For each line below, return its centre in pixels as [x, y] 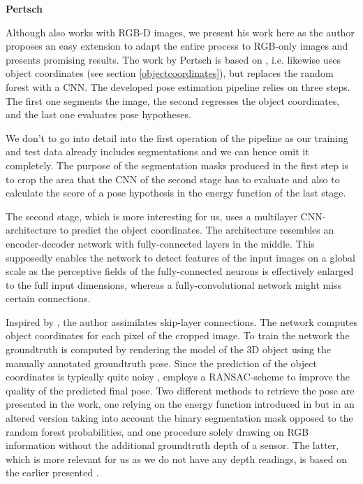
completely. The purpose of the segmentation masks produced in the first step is [177, 165]
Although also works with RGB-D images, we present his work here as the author [180, 32]
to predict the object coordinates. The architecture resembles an [197, 230]
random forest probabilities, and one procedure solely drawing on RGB [157, 431]
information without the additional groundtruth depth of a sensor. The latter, [172, 445]
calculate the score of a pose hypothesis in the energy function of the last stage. [176, 193]
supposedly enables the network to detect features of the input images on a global [180, 257]
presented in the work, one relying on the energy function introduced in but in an [180, 404]
